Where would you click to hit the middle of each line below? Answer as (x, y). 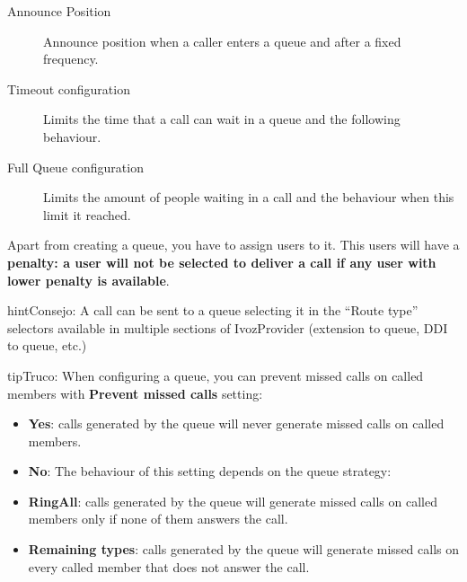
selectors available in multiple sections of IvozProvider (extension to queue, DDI (228, 327)
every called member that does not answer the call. (169, 566)
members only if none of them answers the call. (158, 519)
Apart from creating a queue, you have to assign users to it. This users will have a (233, 245)
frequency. (71, 59)
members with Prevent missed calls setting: (135, 393)
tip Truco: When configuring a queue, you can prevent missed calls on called (216, 375)
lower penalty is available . (88, 280)
